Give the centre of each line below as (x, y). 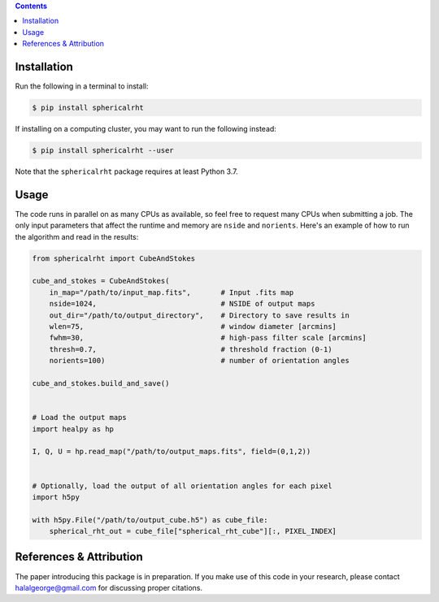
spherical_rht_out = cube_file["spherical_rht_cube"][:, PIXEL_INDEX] (193, 531)
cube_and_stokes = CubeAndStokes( (101, 281)
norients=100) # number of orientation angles (199, 361)
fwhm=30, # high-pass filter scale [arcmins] (208, 338)
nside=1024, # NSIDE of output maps (182, 304)
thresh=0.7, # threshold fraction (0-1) (191, 349)
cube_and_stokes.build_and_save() (101, 383)
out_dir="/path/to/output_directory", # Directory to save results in (199, 315)
